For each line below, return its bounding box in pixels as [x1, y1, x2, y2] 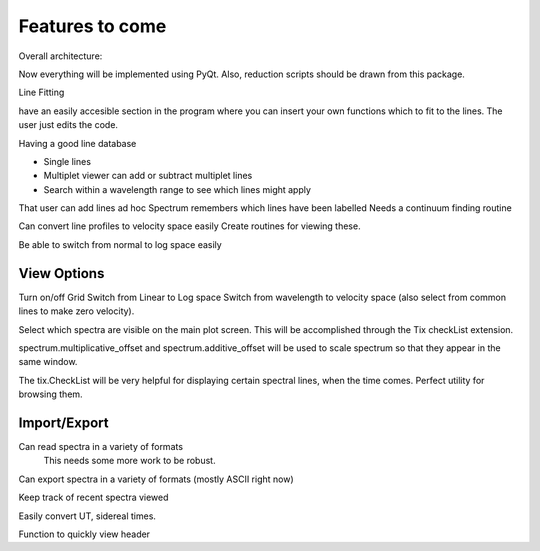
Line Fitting [18, 86, 65, 99]
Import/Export [18, 414, 109, 431]
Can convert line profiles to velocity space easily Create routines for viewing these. [18, 220, 361, 232]
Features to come [18, 15, 167, 37]
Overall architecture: [18, 50, 103, 62]
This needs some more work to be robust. [43, 455, 216, 467]
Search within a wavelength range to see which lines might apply [43, 183, 312, 195]
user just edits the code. [18, 119, 119, 131]
